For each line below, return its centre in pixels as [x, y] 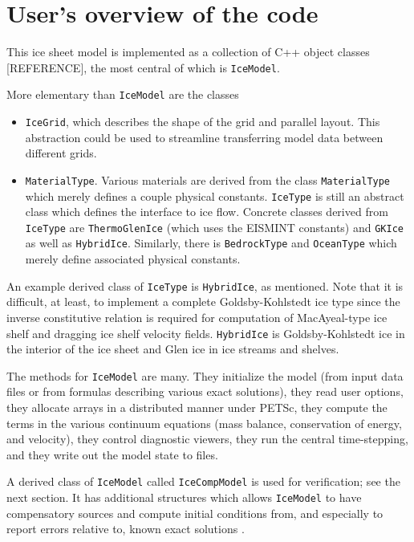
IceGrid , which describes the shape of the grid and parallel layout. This [203, 122]
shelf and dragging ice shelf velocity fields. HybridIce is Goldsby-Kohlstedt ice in [206, 333]
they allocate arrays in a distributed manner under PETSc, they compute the [197, 408]
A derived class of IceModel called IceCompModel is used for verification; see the [203, 481]
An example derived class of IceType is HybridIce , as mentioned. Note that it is [205, 285]
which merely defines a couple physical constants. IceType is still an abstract [215, 196]
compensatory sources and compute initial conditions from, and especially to [195, 513]
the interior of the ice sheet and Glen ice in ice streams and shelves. [173, 349]
